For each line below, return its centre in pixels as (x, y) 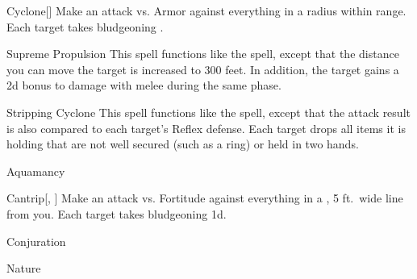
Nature (24, 268)
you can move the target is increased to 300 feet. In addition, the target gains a (203, 69)
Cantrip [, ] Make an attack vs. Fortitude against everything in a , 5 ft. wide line (205, 198)
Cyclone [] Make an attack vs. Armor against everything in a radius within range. (206, 10)
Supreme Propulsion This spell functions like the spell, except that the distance (203, 54)
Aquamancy (36, 171)
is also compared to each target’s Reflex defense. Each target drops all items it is (206, 128)
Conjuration (36, 241)
